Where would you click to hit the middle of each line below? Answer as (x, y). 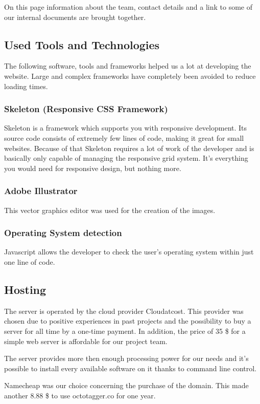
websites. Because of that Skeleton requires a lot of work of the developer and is (129, 148)
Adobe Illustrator (41, 191)
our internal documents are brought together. (75, 17)
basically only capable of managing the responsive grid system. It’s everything (126, 158)
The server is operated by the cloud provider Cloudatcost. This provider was (124, 311)
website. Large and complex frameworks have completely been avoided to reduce (130, 76)
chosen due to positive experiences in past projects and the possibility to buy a (128, 321)
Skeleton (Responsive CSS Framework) (86, 109)
